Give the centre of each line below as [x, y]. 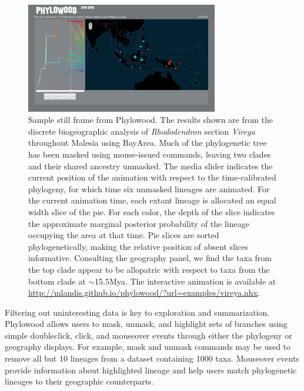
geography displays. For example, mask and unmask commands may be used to [148, 347]
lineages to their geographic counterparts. [79, 381]
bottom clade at [57, 281]
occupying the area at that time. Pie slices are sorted [124, 235]
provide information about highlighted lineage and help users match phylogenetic [151, 370]
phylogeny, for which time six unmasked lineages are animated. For [149, 188]
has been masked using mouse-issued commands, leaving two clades [150, 154]
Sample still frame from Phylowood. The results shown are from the [151, 120]
